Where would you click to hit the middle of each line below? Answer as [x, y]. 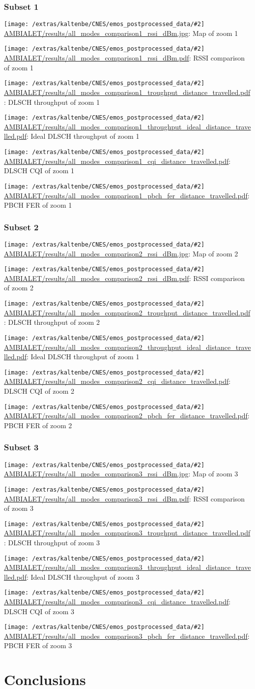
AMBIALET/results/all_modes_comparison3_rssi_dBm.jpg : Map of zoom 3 [121, 474]
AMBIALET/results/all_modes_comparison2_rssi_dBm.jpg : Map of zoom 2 [121, 253]
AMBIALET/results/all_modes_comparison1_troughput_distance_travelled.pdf [127, 92]
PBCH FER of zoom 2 [38, 425]
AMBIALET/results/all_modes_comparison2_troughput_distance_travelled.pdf [127, 312]
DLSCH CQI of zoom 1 [39, 171]
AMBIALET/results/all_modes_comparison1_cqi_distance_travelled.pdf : [117, 161]
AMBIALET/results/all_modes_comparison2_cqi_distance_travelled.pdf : [117, 381]
